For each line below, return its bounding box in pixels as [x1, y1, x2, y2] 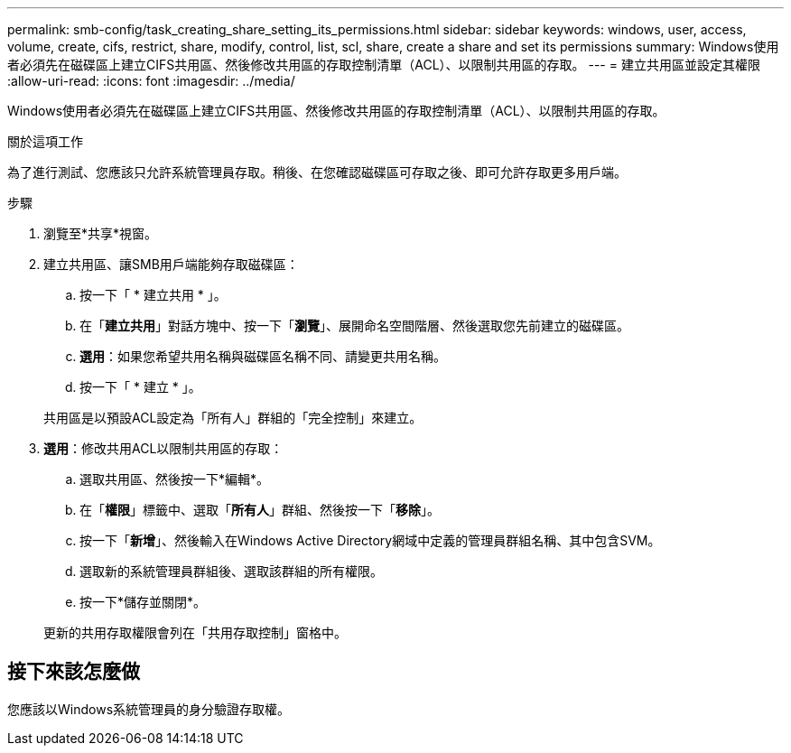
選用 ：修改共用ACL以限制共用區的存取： [43, 441, 284, 456]
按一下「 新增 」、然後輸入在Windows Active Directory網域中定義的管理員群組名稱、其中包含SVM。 [79, 533, 661, 548]
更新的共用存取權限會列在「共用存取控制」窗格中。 [43, 625, 347, 640]
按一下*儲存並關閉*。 [79, 594, 207, 609]
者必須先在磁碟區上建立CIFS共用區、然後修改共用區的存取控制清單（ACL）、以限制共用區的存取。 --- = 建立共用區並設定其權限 [7, 57, 760, 72]
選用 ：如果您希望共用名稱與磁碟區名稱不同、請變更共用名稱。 [79, 349, 446, 364]
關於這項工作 [7, 134, 83, 149]
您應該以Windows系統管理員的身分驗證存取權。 [7, 701, 291, 717]
